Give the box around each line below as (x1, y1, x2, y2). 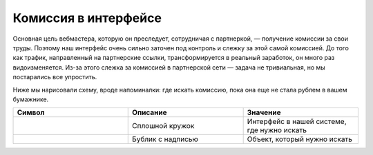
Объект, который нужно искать (247, 134, 352, 144)
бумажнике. (12, 95, 49, 103)
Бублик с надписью (132, 134, 199, 144)
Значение (247, 107, 281, 117)
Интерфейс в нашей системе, (247, 117, 347, 127)
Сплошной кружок (132, 121, 195, 131)
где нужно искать (247, 125, 307, 135)
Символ (17, 107, 45, 117)
